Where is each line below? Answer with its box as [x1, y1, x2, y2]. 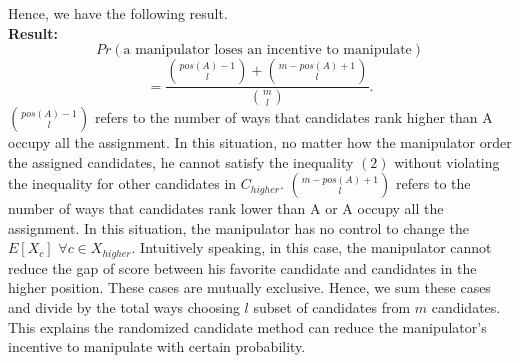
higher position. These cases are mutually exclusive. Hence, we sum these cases [8, 277, 491, 298]
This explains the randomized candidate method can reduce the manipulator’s [8, 316, 487, 337]
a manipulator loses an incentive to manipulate [123, 43, 412, 58]
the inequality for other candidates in [8, 173, 237, 194]
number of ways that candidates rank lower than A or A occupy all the [8, 198, 444, 219]
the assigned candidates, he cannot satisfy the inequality [8, 151, 354, 172]
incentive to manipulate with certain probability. [8, 336, 306, 357]
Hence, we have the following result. [8, 3, 228, 23]
